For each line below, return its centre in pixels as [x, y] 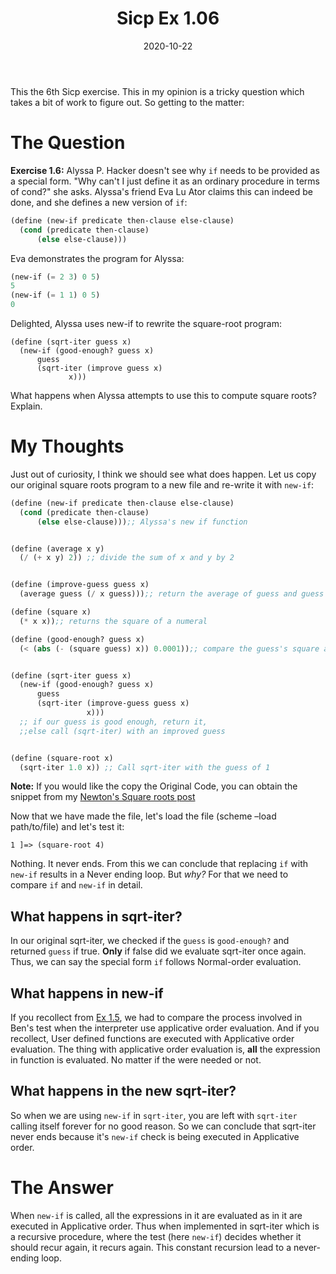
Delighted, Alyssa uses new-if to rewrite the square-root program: [146, 323]
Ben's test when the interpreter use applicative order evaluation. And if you [165, 1028]
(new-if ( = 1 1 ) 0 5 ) [55, 295]
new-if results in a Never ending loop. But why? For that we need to [149, 874]
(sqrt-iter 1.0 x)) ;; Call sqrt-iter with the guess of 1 [145, 767]
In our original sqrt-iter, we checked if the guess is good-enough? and [150, 941]
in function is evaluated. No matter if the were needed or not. [136, 1060]
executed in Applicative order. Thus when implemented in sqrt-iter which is [165, 1226]
